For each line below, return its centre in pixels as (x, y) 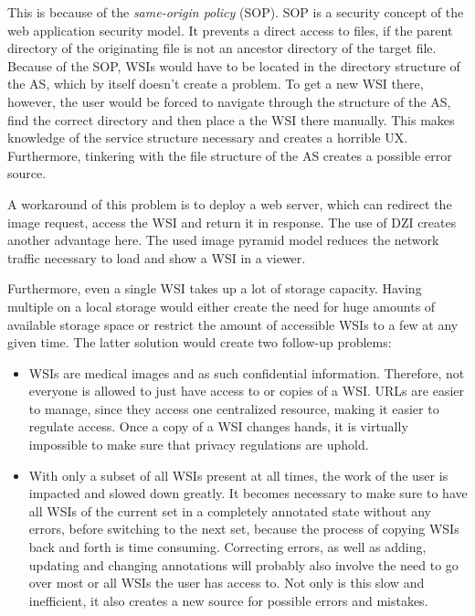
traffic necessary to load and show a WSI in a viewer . (157, 257)
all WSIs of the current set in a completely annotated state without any (230, 510)
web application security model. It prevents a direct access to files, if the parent (230, 30)
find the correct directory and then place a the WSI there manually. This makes (231, 119)
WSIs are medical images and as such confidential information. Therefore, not (247, 372)
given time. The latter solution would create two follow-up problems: (200, 342)
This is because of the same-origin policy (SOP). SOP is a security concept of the (236, 12)
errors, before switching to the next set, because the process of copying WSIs (244, 529)
